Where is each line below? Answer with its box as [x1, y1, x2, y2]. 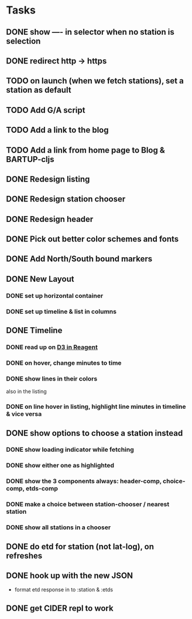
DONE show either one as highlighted [6, 462, 115, 470]
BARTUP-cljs [6, 154, 54, 164]
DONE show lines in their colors [6, 374, 98, 382]
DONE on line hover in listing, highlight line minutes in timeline [6, 403, 186, 411]
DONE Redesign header [6, 214, 94, 224]
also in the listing [6, 388, 47, 395]
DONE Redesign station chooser [6, 194, 126, 204]
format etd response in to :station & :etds [14, 586, 113, 593]
